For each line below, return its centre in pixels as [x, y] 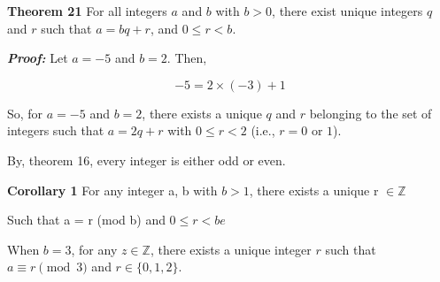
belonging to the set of [371, 113]
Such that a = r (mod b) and [86, 220]
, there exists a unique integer [231, 249]
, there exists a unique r [314, 190]
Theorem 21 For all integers [87, 11]
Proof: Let [38, 58]
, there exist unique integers [347, 11]
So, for [25, 113]
